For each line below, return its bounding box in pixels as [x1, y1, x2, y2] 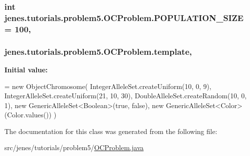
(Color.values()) [4, 110, 52, 120]
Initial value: [4, 64, 48, 74]
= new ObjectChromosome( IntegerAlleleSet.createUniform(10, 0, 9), [4, 81, 211, 91]
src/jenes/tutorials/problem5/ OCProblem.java [4, 142, 144, 153]
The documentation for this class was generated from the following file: [4, 126, 217, 136]
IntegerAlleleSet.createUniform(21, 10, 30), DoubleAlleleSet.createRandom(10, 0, [4, 90, 247, 101]
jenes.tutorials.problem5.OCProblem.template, [4, 45, 192, 57]
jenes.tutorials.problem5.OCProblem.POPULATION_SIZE [4, 11, 244, 23]
